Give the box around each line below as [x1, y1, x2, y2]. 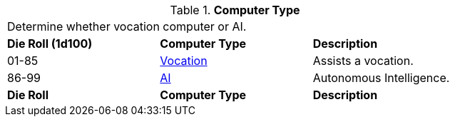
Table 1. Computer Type [170, 3, 300, 17]
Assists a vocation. [312, 54, 414, 68]
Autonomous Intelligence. [312, 71, 450, 85]
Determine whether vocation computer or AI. [7, 19, 247, 34]
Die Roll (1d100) [7, 36, 93, 51]
